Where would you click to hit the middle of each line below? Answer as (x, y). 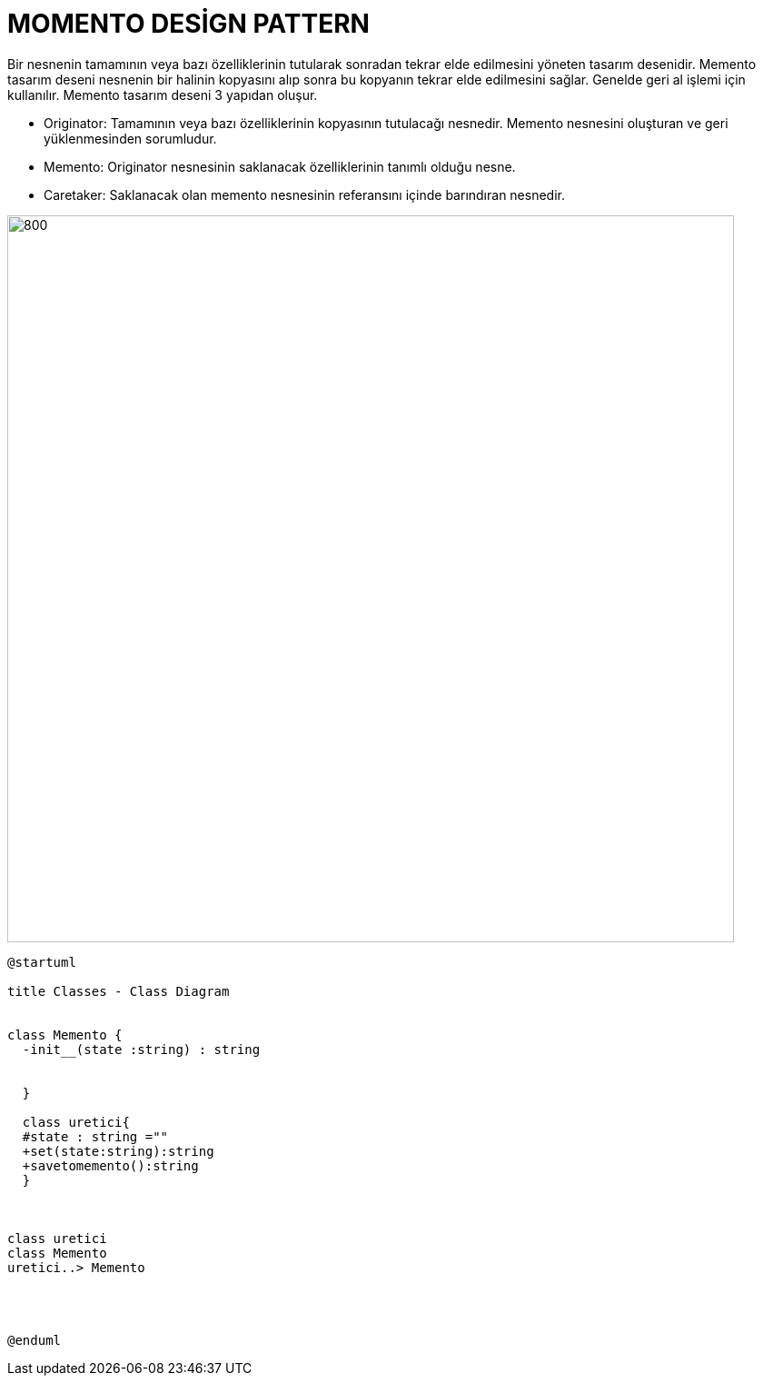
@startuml (42, 962)
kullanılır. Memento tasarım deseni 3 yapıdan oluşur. (163, 95)
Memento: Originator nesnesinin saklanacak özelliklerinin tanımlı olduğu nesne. (280, 166)
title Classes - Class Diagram (119, 991)
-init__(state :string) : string (141, 1049)
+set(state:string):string (118, 1151)
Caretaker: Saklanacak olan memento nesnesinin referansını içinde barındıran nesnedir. (304, 194)
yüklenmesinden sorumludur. (130, 138)
